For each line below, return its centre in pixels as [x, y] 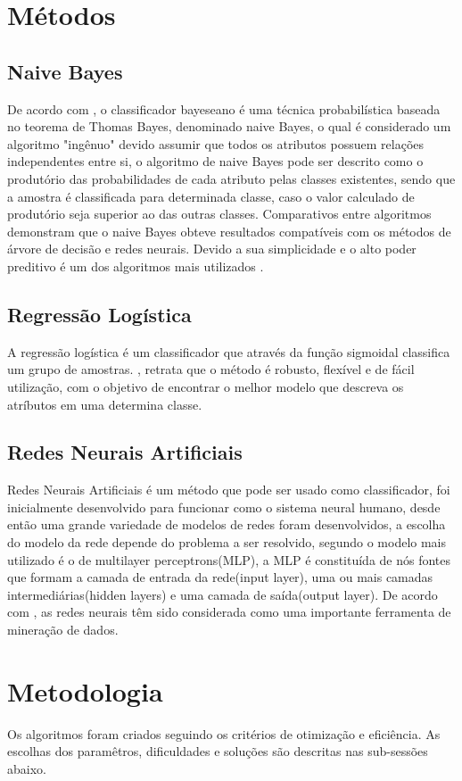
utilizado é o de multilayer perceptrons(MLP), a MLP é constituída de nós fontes [229, 559]
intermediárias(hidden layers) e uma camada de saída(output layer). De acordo [223, 594]
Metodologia [85, 690]
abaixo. [27, 768]
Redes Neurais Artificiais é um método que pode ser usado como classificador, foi [229, 490]
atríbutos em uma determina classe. [105, 404]
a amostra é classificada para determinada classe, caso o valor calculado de [211, 196]
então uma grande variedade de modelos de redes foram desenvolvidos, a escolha [227, 524]
